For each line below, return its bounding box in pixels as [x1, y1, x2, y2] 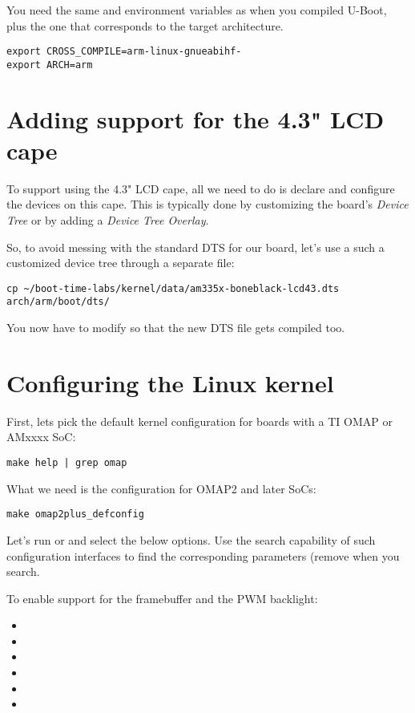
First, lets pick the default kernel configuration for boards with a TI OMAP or [6, 412, 393, 429]
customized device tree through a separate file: [6, 254, 235, 271]
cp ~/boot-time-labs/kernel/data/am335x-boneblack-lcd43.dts [6, 282, 340, 294]
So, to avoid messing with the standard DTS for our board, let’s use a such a [6, 238, 385, 255]
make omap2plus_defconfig [6, 508, 144, 521]
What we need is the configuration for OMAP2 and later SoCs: [6, 480, 316, 496]
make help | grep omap [6, 457, 127, 468]
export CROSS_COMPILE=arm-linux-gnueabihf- [6, 46, 242, 58]
